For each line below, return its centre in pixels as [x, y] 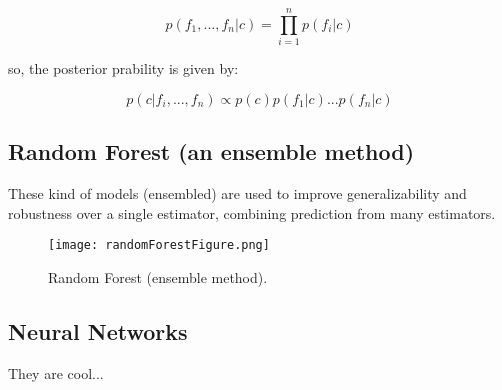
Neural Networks [98, 330]
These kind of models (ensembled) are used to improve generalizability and [237, 192]
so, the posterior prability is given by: [123, 68]
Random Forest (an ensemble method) [211, 151]
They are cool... [56, 372]
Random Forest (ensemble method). [158, 276]
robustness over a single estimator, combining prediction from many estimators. [252, 212]
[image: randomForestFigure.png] [159, 245]
